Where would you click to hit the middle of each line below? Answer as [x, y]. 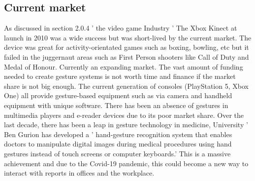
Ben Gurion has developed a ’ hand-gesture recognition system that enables [118, 134]
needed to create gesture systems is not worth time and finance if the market [120, 76]
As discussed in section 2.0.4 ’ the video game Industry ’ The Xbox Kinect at [121, 28]
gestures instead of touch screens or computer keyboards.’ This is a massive [117, 153]
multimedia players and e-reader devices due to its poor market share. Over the [124, 115]
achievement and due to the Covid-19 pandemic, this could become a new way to [126, 163]
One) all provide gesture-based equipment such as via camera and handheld [118, 95]
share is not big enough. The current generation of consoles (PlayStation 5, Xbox [126, 86]
